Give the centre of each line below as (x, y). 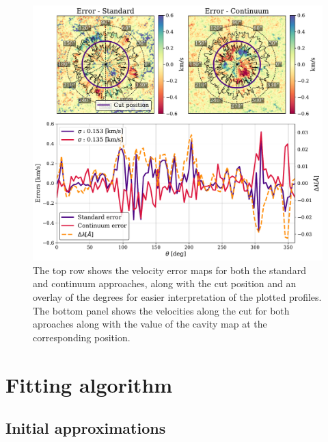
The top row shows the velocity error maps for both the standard (169, 270)
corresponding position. (82, 337)
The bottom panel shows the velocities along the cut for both (161, 310)
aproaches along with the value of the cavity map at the (150, 324)
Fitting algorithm (89, 384)
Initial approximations (86, 428)
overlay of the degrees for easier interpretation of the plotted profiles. (177, 297)
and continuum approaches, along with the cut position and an (165, 283)
